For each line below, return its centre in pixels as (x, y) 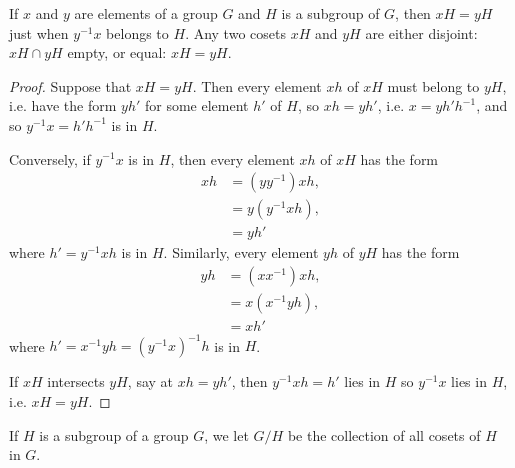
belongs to (137, 32)
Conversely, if (50, 158)
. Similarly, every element (241, 252)
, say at (150, 381)
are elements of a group (146, 13)
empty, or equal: (117, 52)
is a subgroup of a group (114, 434)
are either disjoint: (421, 32)
